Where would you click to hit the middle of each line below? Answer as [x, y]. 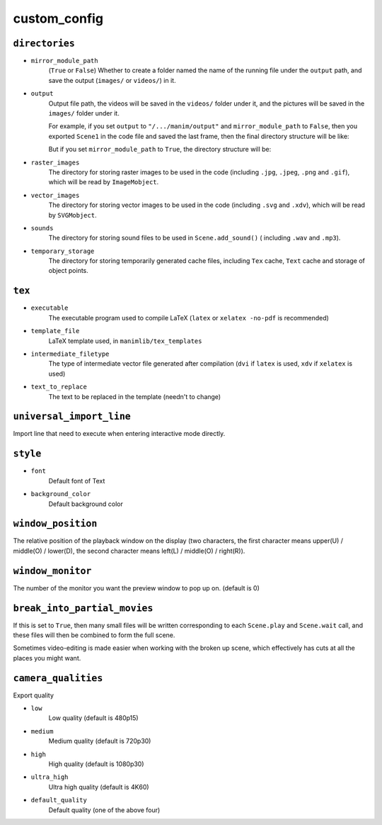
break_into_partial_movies [83, 608]
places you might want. [47, 658]
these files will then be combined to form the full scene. [94, 635]
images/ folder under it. [84, 113]
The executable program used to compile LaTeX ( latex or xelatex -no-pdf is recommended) [189, 318]
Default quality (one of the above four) [104, 810]
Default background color [86, 504]
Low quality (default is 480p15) [93, 718]
